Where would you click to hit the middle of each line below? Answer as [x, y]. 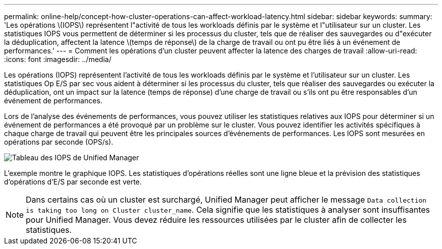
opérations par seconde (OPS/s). [59, 142]
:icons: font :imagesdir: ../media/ [58, 59]
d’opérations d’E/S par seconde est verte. [73, 182]
